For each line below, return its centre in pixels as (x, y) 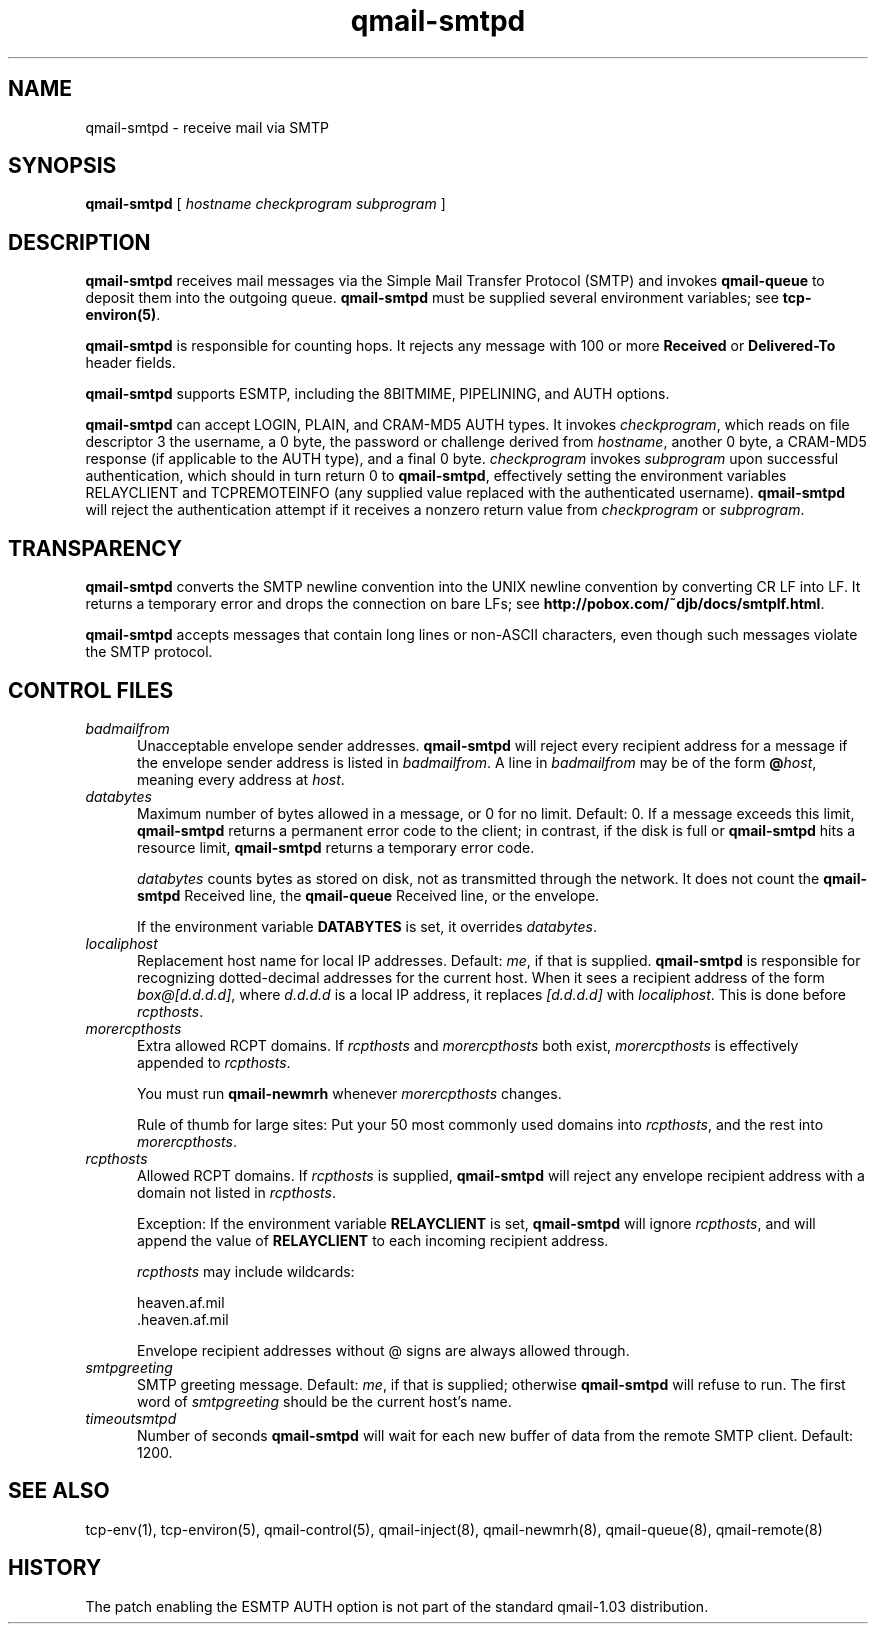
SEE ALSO (59, 1491)
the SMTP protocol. (149, 652)
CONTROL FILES (91, 690)
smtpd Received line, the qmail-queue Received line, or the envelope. (368, 895)
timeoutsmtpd (131, 1418)
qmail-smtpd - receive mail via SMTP (207, 127)
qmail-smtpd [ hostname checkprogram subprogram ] (265, 204)
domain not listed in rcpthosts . (236, 1192)
